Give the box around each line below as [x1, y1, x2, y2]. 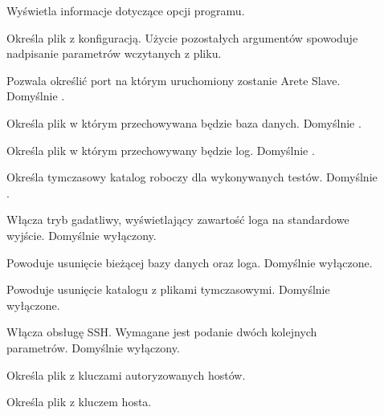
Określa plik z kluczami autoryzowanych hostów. [6, 366, 246, 383]
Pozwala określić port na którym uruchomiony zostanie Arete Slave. [6, 71, 341, 88]
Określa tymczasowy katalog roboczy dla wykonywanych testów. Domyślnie [6, 169, 378, 185]
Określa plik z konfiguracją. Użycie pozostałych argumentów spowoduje [6, 29, 358, 46]
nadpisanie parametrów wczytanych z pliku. [6, 45, 222, 62]
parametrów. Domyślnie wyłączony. [6, 339, 180, 356]
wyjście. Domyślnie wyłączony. [6, 226, 157, 243]
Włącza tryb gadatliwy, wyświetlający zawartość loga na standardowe [6, 211, 349, 228]
